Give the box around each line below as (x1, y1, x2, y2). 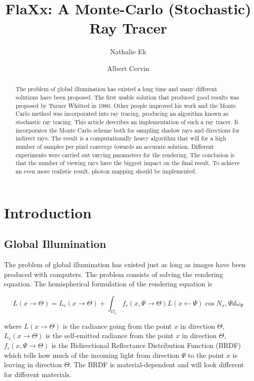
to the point (188, 349, 224, 360)
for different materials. (4, 369, 72, 379)
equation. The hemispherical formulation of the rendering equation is (4, 278, 213, 289)
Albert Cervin (107, 63, 149, 73)
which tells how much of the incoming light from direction (4, 349, 180, 360)
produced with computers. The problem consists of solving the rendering (4, 269, 223, 279)
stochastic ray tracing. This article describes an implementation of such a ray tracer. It (15, 117, 239, 126)
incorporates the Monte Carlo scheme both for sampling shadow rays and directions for (15, 126, 240, 134)
